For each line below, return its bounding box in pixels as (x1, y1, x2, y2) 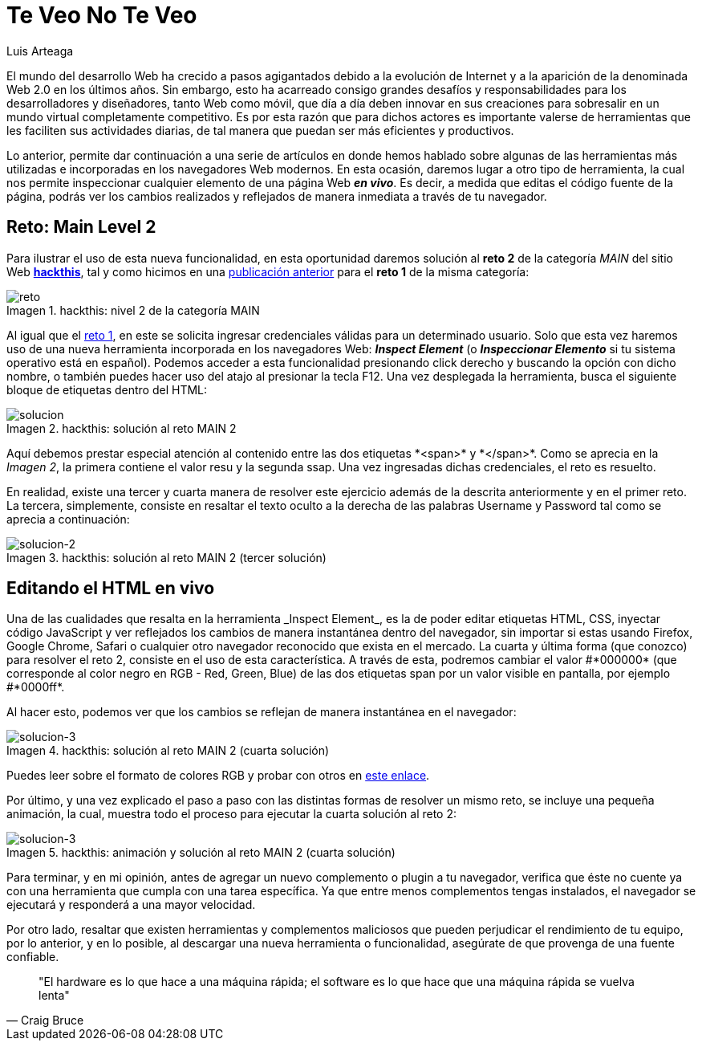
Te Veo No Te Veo (6, 2, 197, 29)
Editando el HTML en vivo (6, 578, 215, 599)
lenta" (39, 988, 70, 1003)
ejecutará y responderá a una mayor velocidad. (6, 898, 256, 912)
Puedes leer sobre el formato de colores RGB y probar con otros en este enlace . (6, 768, 430, 783)
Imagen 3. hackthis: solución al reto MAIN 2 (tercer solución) (6, 550, 327, 564)
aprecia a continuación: (6, 511, 130, 526)
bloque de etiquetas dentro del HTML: (6, 382, 208, 397)
